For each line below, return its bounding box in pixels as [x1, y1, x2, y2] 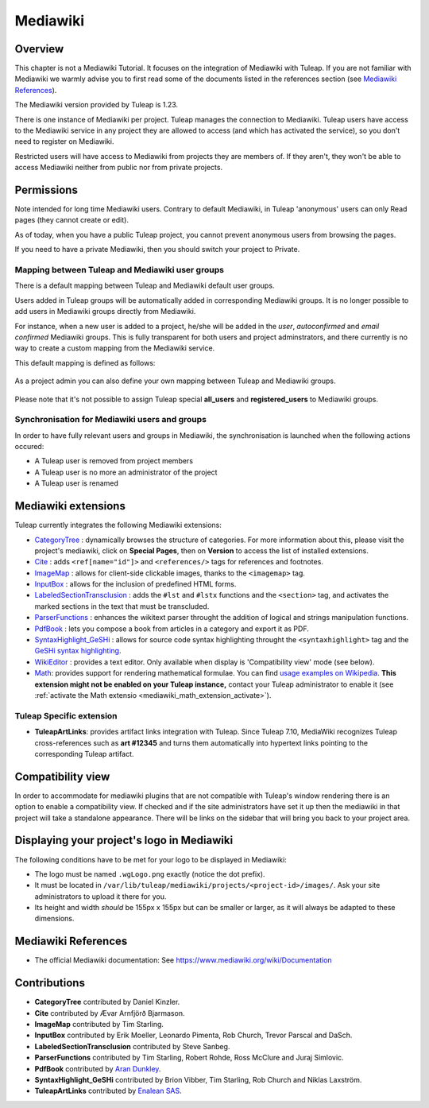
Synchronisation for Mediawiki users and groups [14, 414, 207, 425]
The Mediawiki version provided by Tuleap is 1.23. [14, 100, 179, 110]
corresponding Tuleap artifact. [34, 749, 134, 758]
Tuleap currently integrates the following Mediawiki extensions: [14, 521, 222, 530]
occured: [14, 442, 44, 451]
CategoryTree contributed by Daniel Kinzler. [34, 998, 180, 1007]
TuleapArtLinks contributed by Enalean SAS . [34, 1086, 182, 1096]
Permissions [14, 184, 79, 196]
